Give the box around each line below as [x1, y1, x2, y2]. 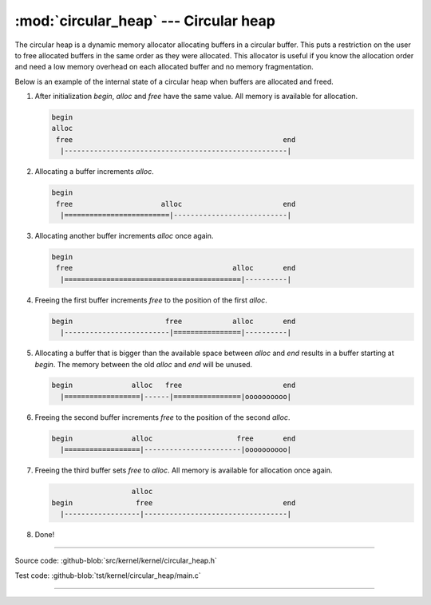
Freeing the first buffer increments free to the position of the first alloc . [34, 295, 267, 305]
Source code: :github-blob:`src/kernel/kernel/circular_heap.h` [14, 556, 217, 566]
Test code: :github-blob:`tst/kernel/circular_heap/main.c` [14, 571, 201, 580]
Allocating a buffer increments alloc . [34, 167, 155, 176]
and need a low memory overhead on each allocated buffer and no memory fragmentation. [14, 62, 314, 72]
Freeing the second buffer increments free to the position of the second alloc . [34, 412, 291, 422]
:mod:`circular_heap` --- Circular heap [14, 12, 275, 30]
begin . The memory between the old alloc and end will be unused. [34, 359, 253, 369]
